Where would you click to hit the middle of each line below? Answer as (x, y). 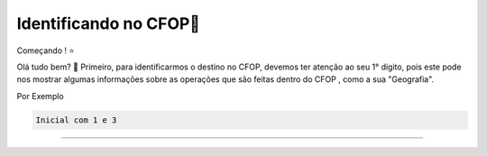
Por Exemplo (40, 96)
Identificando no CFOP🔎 (108, 23)
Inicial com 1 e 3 (76, 120)
